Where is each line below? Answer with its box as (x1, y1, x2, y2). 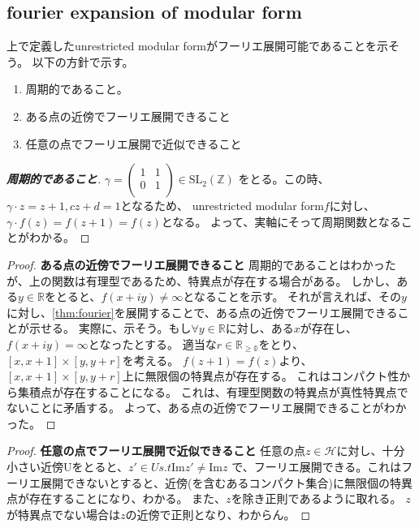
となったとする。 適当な (88, 335, 217, 352)
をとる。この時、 (238, 170, 330, 187)
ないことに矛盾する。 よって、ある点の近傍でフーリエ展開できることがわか (6, 399, 407, 416)
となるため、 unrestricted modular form (120, 197, 324, 214)
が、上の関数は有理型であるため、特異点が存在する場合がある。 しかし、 (6, 272, 397, 289)
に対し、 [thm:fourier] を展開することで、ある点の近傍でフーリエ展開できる (6, 303, 398, 320)
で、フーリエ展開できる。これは (231, 458, 402, 475)
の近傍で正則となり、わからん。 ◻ (125, 505, 311, 522)
